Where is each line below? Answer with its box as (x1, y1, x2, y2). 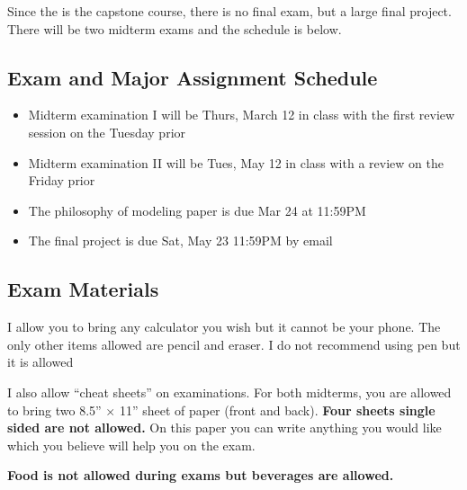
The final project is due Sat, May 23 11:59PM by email (28, 231, 333, 250)
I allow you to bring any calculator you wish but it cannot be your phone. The (7, 317, 441, 336)
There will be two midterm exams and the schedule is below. (7, 19, 342, 38)
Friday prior (28, 171, 95, 190)
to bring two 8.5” (7, 400, 102, 419)
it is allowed (7, 352, 74, 371)
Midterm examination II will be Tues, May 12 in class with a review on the (28, 153, 444, 172)
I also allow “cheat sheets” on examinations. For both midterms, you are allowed (7, 382, 452, 401)
